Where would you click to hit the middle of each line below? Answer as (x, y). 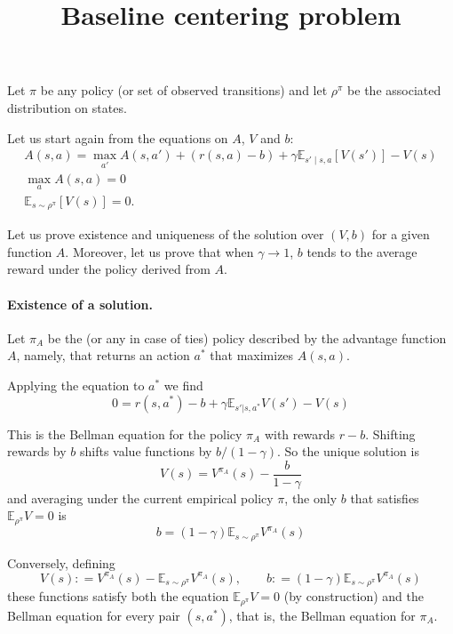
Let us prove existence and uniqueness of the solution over (166, 234)
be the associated (394, 90)
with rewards (299, 433)
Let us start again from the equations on (118, 137)
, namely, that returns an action (103, 355)
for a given (401, 234)
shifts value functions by (146, 451)
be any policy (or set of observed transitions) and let (184, 90)
